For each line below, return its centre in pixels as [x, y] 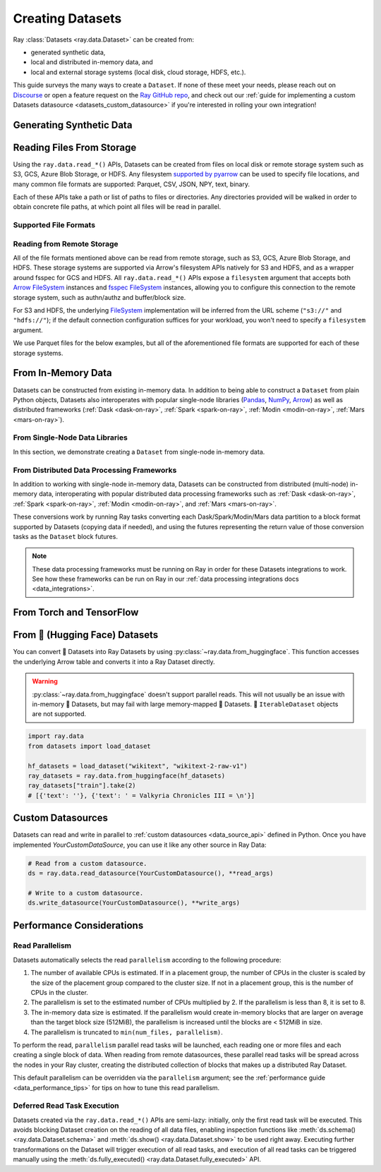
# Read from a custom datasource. [87, 863]
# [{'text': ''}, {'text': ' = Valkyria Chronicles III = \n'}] [141, 795]
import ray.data [56, 736]
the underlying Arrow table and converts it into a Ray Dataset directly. [114, 661]
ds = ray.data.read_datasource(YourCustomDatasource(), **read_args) [151, 873]
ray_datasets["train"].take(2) [82, 786]
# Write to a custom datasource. [86, 893]
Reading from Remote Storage [66, 243]
